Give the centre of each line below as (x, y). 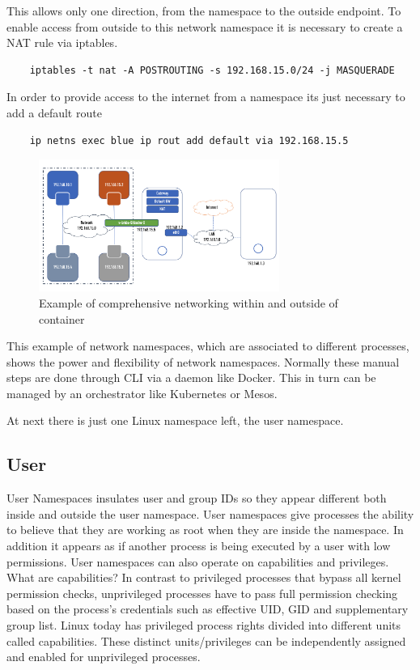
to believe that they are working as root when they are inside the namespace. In (205, 530)
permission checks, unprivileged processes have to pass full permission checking (202, 593)
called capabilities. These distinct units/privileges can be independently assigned (206, 640)
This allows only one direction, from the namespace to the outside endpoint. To (204, 11)
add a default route (54, 112)
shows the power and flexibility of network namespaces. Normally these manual (203, 361)
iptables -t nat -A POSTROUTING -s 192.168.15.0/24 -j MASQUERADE (212, 70)
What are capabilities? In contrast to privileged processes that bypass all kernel (204, 577)
